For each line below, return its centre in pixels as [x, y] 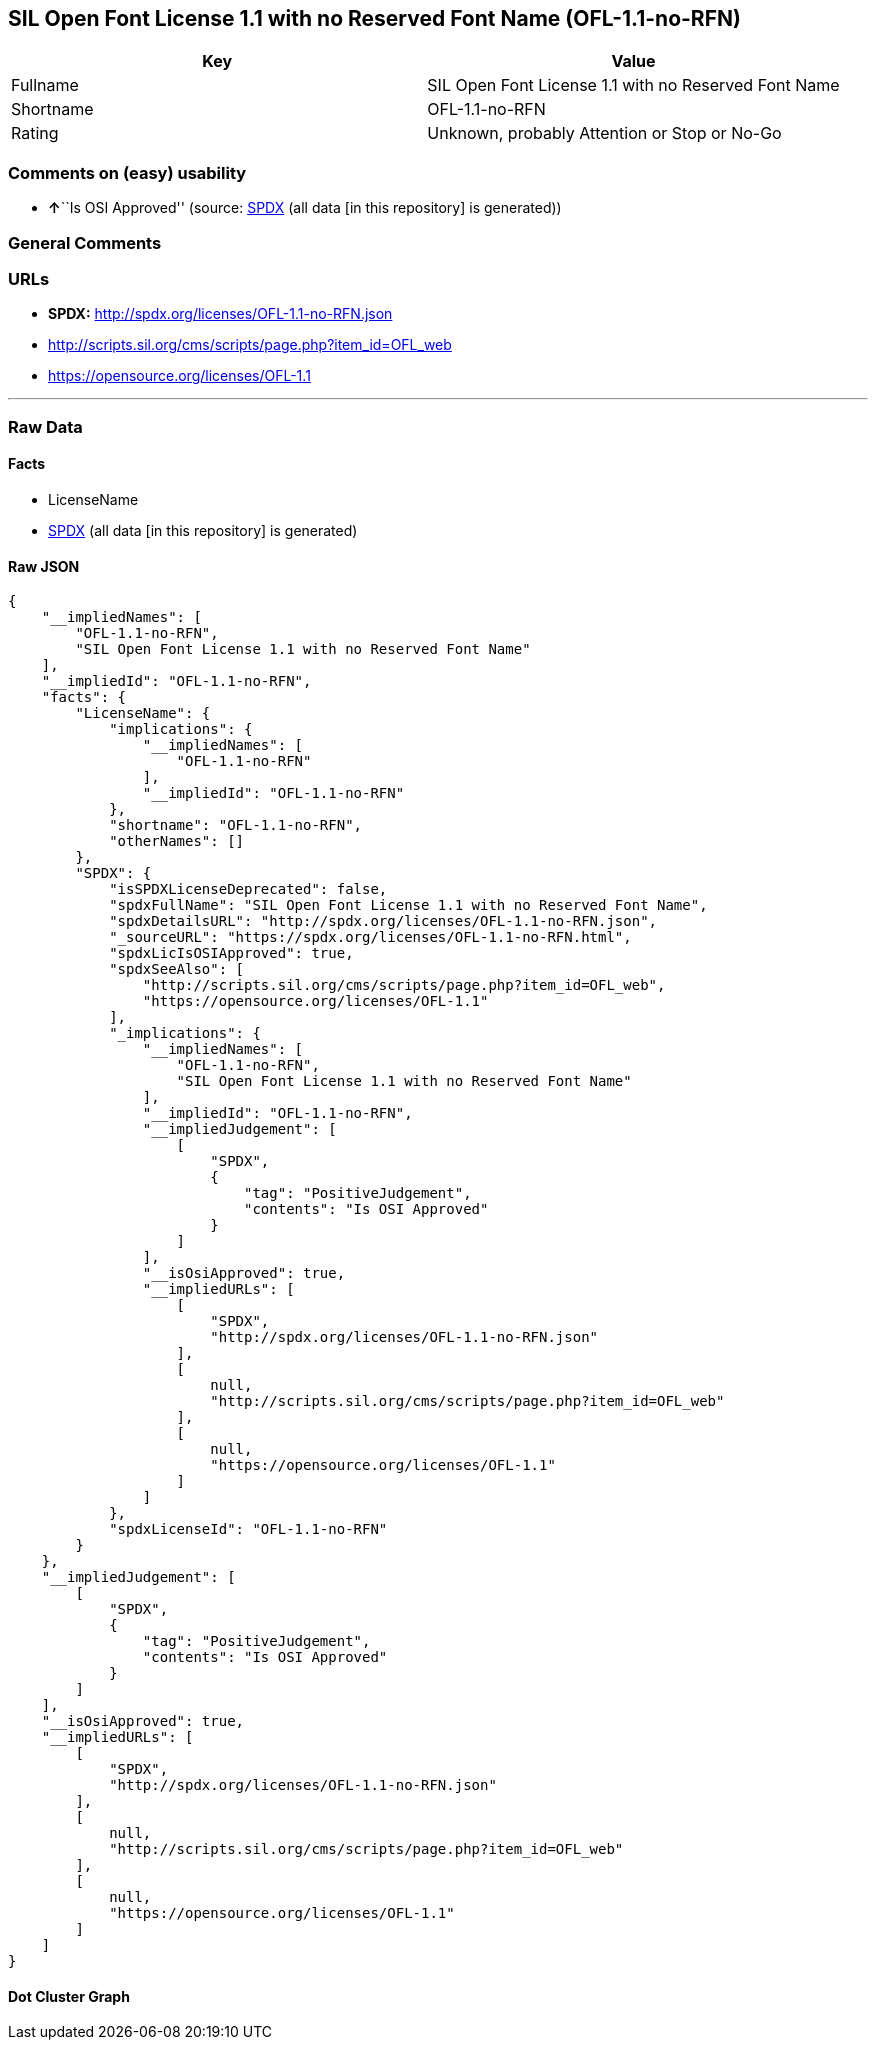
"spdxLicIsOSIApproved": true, [231, 953]
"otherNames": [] [177, 841]
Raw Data [45, 426]
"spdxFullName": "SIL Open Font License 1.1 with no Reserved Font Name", [408, 905]
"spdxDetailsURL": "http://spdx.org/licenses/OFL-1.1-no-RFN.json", [383, 921]
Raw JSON [44, 566]
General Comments [85, 242]
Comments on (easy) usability [127, 172]
